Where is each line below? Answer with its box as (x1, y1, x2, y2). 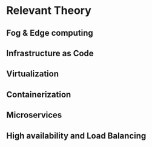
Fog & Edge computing (6, 28, 94, 38)
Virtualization (6, 69, 59, 79)
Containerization (6, 89, 71, 100)
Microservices (6, 110, 62, 120)
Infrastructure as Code (6, 48, 94, 58)
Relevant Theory (6, 4, 92, 18)
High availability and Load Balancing (6, 131, 147, 141)
